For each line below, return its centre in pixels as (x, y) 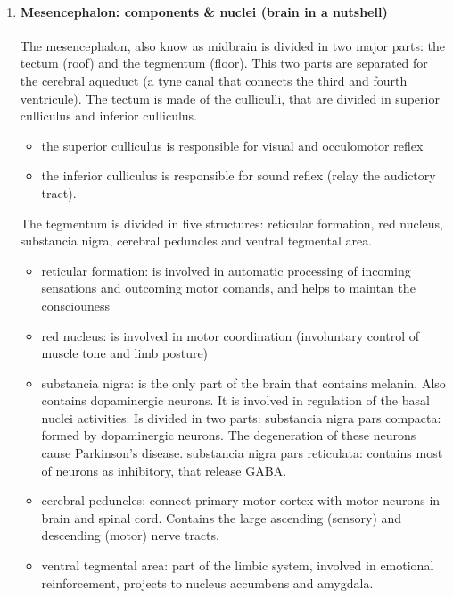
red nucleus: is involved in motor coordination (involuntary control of (231, 335)
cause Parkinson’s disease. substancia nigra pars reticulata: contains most (242, 453)
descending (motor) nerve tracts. (130, 535)
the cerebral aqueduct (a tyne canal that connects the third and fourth (214, 80)
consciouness (76, 305)
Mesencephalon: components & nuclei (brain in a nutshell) (204, 11)
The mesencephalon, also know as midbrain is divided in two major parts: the (232, 45)
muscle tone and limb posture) (125, 353)
